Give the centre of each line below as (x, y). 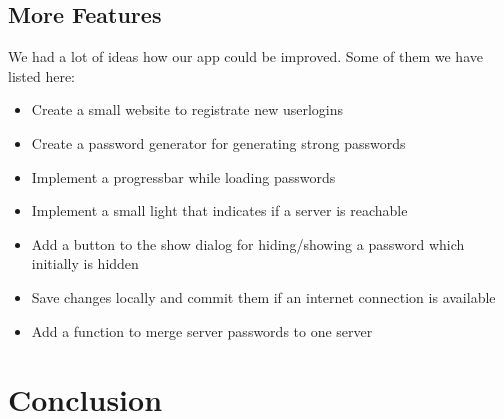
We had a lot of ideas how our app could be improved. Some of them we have (245, 56)
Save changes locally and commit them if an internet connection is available (263, 296)
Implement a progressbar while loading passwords (183, 176)
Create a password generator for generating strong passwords (218, 142)
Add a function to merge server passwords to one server (202, 330)
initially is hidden (85, 263)
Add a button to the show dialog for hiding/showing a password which (248, 243)
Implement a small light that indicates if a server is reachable (219, 210)
